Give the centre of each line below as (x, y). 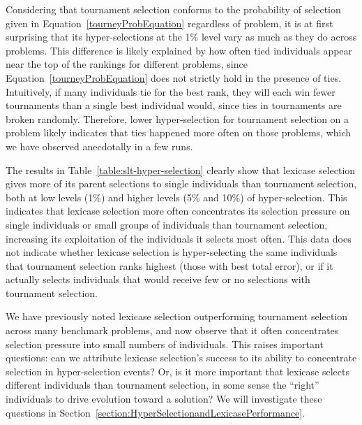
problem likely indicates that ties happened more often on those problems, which (179, 132)
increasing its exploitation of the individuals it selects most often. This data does (179, 238)
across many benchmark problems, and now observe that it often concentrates (172, 330)
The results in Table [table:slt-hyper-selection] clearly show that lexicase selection (181, 170)
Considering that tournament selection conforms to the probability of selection (173, 9)
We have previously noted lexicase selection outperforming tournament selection (177, 316)
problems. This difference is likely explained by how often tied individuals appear (179, 50)
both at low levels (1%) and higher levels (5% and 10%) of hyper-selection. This (176, 197)
